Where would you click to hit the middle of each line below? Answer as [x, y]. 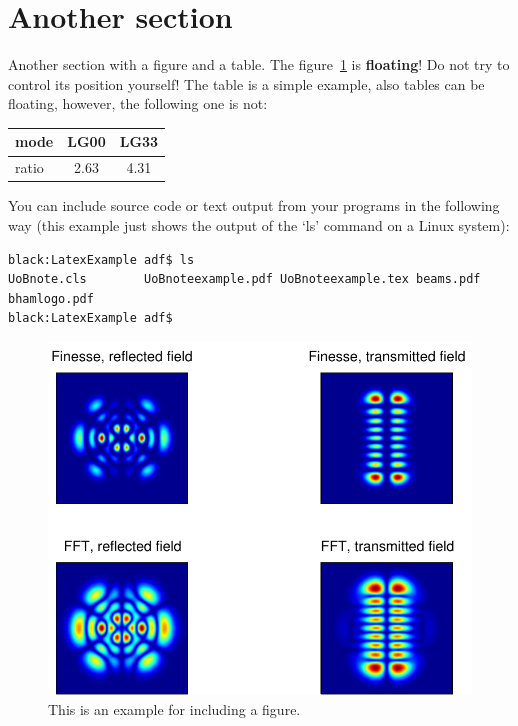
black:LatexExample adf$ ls [101, 259]
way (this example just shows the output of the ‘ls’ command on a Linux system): [259, 224]
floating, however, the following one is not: [138, 103]
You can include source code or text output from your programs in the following [254, 205]
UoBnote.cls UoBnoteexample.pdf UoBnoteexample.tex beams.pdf [244, 279]
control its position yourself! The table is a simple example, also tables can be [246, 83]
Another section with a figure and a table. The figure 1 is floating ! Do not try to [259, 64]
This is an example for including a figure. [174, 708]
